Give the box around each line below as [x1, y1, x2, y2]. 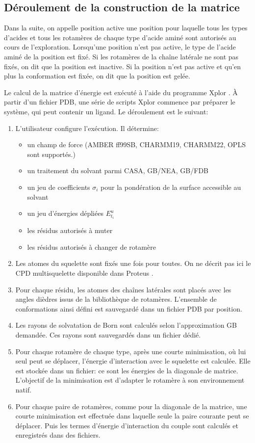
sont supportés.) [27, 149, 76, 159]
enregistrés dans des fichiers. [15, 430, 101, 440]
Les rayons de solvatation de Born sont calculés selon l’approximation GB [15, 320, 237, 330]
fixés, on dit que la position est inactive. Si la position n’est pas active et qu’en [4, 61, 241, 71]
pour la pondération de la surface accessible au [101, 182, 241, 192]
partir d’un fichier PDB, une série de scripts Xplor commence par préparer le [4, 97, 235, 107]
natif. [15, 384, 32, 394]
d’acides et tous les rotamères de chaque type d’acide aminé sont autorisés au [4, 32, 236, 42]
